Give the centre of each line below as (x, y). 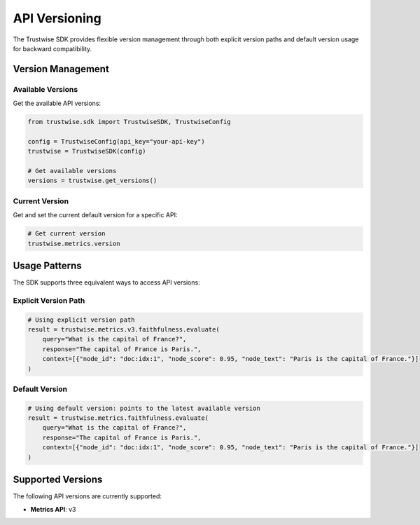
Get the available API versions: (57, 103)
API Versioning (57, 18)
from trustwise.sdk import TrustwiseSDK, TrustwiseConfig (129, 122)
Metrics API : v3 (53, 509)
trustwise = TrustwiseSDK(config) (87, 151)
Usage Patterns (47, 265)
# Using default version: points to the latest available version (144, 408)
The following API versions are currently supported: (87, 496)
